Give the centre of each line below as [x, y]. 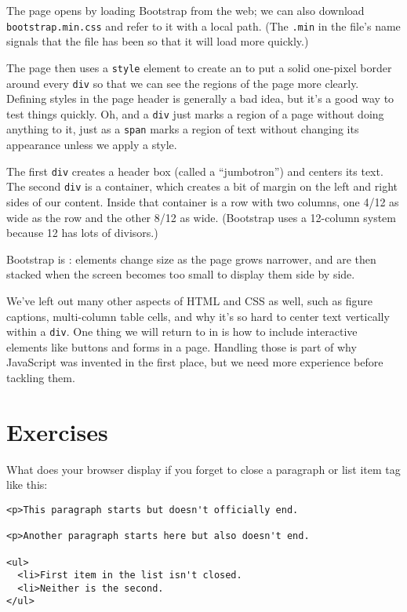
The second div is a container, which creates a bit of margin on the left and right [202, 186]
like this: [27, 484]
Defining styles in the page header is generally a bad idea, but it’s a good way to [200, 98]
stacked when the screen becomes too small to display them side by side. [181, 274]
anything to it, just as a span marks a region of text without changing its [183, 129]
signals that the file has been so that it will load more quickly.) [158, 41]
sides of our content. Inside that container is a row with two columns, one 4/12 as [203, 201]
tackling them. [41, 377]
